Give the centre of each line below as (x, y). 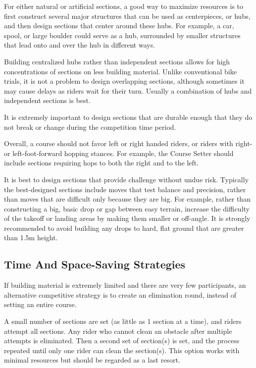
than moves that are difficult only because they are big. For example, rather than (127, 199)
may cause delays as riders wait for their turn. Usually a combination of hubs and (128, 90)
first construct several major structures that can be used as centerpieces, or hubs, (127, 16)
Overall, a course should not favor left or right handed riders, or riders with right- (128, 143)
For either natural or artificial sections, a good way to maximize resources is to (124, 6)
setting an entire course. (40, 304)
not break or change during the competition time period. (90, 127)
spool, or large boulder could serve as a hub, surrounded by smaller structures (122, 35)
